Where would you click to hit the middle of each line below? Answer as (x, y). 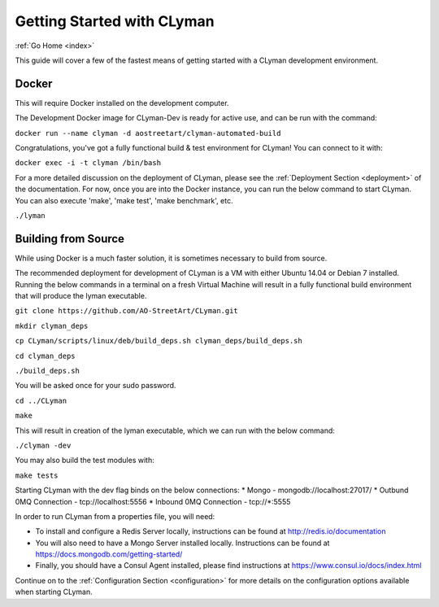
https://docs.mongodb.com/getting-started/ (109, 554)
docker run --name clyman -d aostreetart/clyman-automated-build (148, 133)
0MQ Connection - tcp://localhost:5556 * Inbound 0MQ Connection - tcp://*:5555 (153, 501)
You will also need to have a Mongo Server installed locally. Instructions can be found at (183, 543)
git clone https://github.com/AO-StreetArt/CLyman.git (127, 311)
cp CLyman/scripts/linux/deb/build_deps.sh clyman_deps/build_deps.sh (159, 341)
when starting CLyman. (54, 592)
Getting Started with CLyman (115, 21)
